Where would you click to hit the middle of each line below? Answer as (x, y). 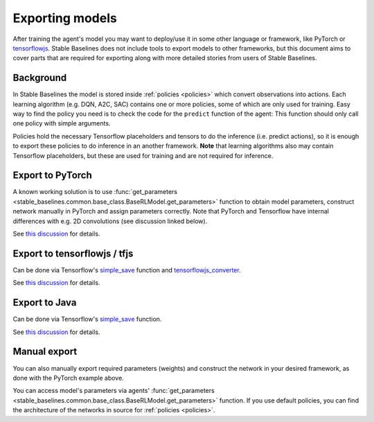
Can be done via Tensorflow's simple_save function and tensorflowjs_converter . (127, 270)
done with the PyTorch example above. (68, 378)
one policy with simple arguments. (62, 123)
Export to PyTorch (53, 176)
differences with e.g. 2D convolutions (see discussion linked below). (110, 221)
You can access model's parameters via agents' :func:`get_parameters (114, 391)
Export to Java (45, 302)
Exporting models (65, 18)
